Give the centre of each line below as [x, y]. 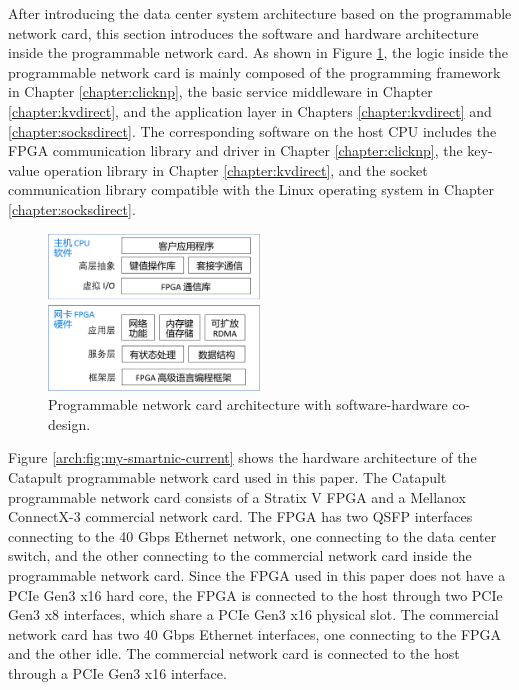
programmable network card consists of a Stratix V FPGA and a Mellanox [237, 496]
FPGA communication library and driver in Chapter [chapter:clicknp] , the [235, 150]
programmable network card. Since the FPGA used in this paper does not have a [257, 575]
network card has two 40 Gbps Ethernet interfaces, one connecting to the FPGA [255, 633]
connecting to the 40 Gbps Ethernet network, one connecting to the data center [252, 535]
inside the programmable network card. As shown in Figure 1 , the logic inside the [258, 52]
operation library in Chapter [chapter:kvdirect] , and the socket [236, 169]
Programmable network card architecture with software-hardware [248, 404]
